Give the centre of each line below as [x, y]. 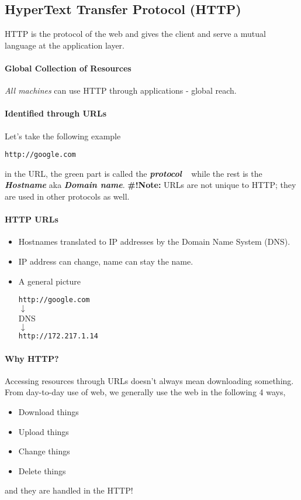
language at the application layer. [65, 45]
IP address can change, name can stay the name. [106, 261]
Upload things [44, 431]
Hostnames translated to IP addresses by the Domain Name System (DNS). [154, 242]
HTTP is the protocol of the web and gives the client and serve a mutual [135, 34]
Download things [49, 412]
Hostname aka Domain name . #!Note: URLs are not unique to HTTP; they [150, 185]
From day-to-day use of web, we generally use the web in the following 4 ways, [145, 392]
